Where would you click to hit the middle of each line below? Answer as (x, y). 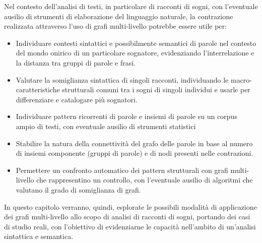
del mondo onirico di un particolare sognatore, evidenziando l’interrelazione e (135, 53)
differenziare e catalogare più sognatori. (77, 99)
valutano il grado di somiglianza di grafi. (78, 189)
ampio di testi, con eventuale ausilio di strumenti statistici (106, 126)
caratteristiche (38, 89)
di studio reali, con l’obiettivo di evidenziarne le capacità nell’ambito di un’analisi (130, 226)
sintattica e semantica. (39, 236)
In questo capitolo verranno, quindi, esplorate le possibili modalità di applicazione (130, 206)
